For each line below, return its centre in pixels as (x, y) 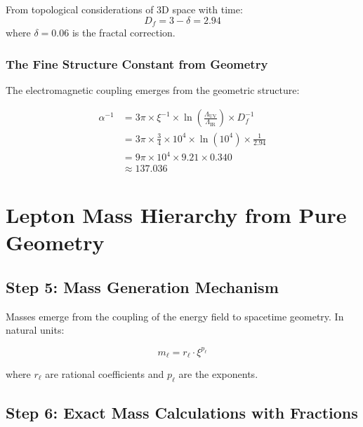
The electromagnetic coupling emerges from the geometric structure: (153, 89)
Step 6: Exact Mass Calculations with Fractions (182, 413)
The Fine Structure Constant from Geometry (137, 63)
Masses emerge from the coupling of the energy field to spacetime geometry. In (175, 316)
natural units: (35, 330)
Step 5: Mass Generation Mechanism (142, 287)
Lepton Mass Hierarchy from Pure (176, 215)
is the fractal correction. (124, 33)
